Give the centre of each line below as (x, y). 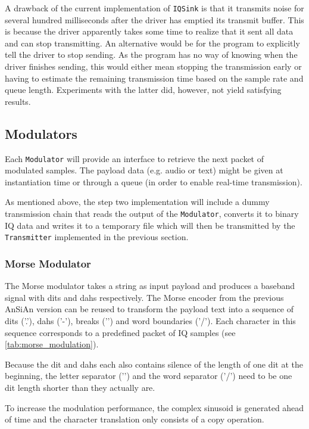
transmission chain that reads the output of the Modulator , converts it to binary (152, 214)
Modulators (41, 133)
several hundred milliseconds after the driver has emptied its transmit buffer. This (154, 19)
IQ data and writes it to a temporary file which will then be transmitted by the (150, 225)
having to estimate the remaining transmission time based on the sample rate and (154, 78)
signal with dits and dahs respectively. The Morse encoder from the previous (144, 297)
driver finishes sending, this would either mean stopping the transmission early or (153, 66)
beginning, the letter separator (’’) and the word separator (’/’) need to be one (149, 376)
